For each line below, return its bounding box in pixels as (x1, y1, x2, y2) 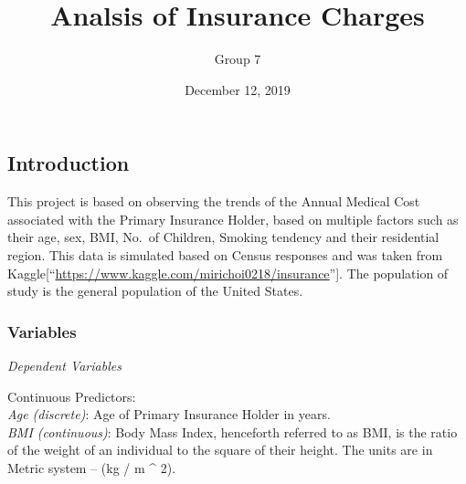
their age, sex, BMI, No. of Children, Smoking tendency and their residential (7, 227, 440, 247)
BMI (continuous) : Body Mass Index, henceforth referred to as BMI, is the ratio (7, 422, 458, 441)
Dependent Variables (7, 355, 122, 374)
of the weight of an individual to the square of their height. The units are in (7, 440, 433, 459)
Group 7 (214, 49, 261, 68)
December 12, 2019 (185, 79, 291, 99)
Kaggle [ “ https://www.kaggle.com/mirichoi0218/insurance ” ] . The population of (7, 263, 449, 282)
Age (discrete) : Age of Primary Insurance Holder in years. (7, 405, 331, 424)
